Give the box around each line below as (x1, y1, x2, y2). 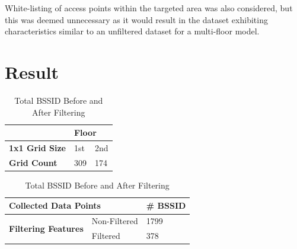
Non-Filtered (91, 215, 138, 227)
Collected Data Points (9, 199, 101, 212)
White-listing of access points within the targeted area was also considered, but (5, 2, 293, 14)
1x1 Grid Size (9, 141, 66, 154)
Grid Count (9, 156, 58, 168)
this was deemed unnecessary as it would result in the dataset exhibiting (5, 13, 268, 25)
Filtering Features (9, 222, 84, 234)
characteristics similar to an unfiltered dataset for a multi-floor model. (5, 25, 260, 37)
